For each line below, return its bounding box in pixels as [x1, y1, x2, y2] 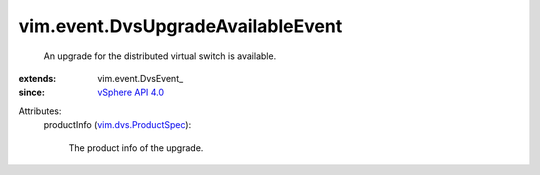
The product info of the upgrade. [68, 141, 204, 154]
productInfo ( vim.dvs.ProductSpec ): [43, 119, 192, 131]
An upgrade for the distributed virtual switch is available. [43, 50, 277, 62]
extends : [18, 72, 57, 84]
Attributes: [18, 105, 62, 117]
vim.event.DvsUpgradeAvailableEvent [18, 15, 343, 37]
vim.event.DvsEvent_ [97, 72, 184, 84]
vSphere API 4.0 [97, 86, 165, 99]
